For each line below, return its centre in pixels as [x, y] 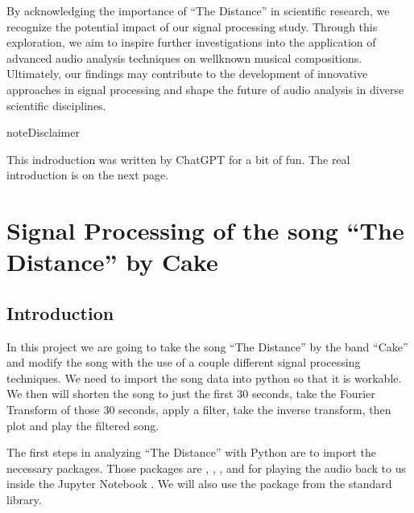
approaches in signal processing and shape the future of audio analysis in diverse [205, 89]
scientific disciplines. [56, 105]
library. [24, 500]
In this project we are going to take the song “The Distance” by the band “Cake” [207, 346]
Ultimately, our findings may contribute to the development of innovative [187, 74]
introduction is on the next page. [88, 175]
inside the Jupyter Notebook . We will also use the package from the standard [199, 484]
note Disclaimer [43, 132]
